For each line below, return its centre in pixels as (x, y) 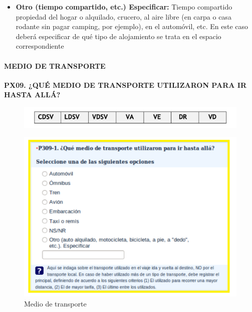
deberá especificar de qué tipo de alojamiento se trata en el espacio (118, 36)
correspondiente (40, 46)
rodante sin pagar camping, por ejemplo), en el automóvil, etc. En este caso (132, 26)
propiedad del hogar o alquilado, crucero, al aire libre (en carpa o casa (123, 16)
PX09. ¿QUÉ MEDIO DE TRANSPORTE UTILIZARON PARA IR (125, 85)
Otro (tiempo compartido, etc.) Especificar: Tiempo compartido (124, 7)
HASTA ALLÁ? (32, 95)
